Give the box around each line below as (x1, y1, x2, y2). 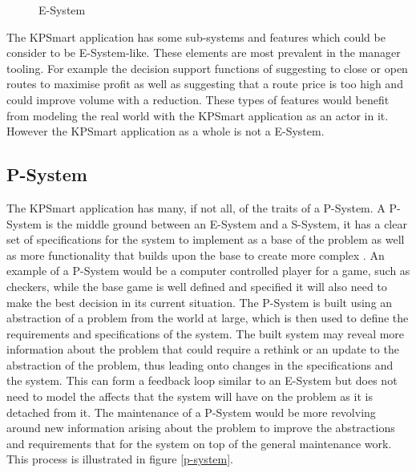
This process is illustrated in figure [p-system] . (6, 451, 234, 467)
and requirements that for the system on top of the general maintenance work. (6, 435, 392, 451)
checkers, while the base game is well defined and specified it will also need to (6, 277, 387, 294)
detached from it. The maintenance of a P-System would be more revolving (6, 403, 376, 420)
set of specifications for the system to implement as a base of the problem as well (6, 231, 405, 248)
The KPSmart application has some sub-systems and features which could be (6, 28, 386, 45)
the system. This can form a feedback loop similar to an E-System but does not (6, 372, 398, 389)
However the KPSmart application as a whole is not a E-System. (6, 123, 325, 139)
